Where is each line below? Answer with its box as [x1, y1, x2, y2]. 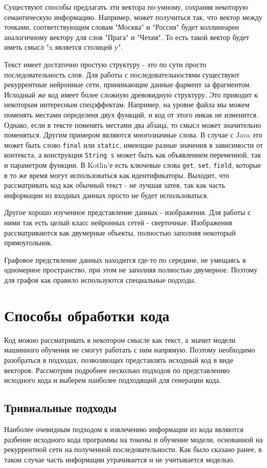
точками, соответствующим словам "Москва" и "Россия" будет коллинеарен [4, 22, 239, 32]
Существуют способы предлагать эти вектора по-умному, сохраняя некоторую [4, 2, 248, 12]
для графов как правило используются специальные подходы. [4, 275, 196, 285]
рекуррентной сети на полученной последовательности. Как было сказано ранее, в [4, 444, 262, 455]
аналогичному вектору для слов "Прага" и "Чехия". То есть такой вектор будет [4, 31, 250, 42]
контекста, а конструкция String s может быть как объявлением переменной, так [4, 149, 261, 160]
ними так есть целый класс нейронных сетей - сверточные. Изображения [4, 217, 232, 228]
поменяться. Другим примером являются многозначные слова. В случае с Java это [4, 129, 262, 140]
